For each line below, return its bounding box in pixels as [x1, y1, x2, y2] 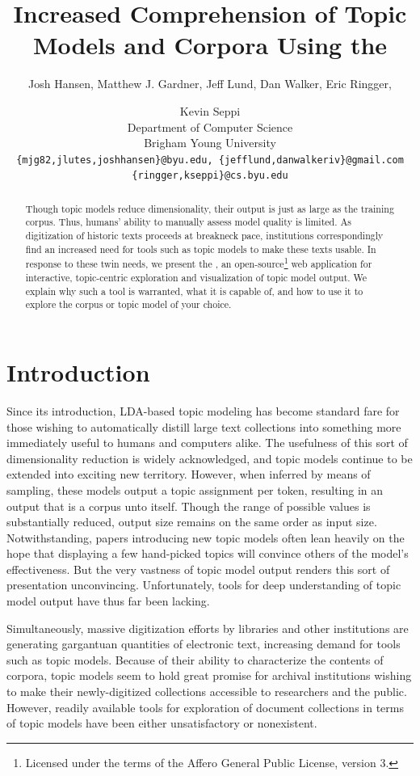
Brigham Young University [144, 134, 276, 151]
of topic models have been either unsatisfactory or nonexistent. [6, 715, 317, 732]
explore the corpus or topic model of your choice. [25, 297, 232, 311]
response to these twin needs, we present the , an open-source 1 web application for [25, 255, 372, 271]
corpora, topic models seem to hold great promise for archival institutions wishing [6, 667, 412, 684]
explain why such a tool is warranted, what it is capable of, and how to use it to [25, 284, 363, 297]
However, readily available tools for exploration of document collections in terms [6, 698, 404, 715]
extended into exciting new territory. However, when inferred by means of [6, 466, 371, 483]
